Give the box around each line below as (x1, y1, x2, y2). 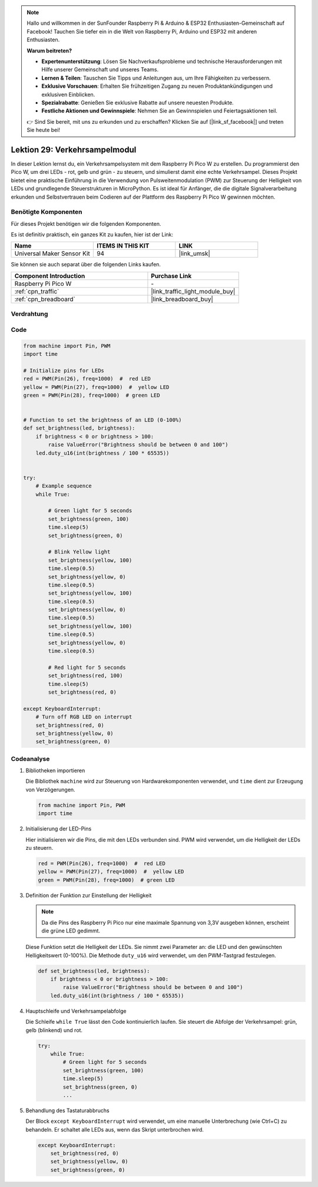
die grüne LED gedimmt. (41, 927, 100, 934)
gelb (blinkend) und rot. (25, 1026, 82, 1034)
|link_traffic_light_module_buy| (151, 287, 236, 295)
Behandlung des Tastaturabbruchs (25, 1107, 110, 1114)
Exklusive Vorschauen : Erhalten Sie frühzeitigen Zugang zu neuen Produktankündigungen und (41, 83, 273, 90)
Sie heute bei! (26, 127, 60, 134)
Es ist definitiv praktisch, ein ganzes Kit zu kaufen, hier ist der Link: (11, 231, 174, 238)
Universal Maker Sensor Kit (14, 249, 91, 258)
